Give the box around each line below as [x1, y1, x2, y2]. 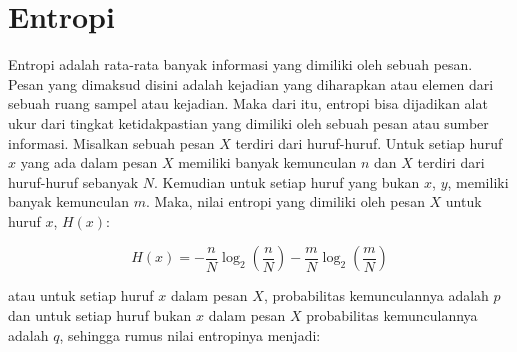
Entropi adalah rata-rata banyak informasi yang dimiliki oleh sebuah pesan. [8, 54, 473, 75]
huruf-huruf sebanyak [8, 171, 139, 192]
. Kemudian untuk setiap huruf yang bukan [154, 171, 420, 192]
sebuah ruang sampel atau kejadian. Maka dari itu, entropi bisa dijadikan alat [8, 93, 488, 114]
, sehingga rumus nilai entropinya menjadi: [59, 324, 321, 345]
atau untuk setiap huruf [8, 285, 154, 306]
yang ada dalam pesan [20, 152, 158, 173]
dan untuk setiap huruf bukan [8, 305, 192, 326]
